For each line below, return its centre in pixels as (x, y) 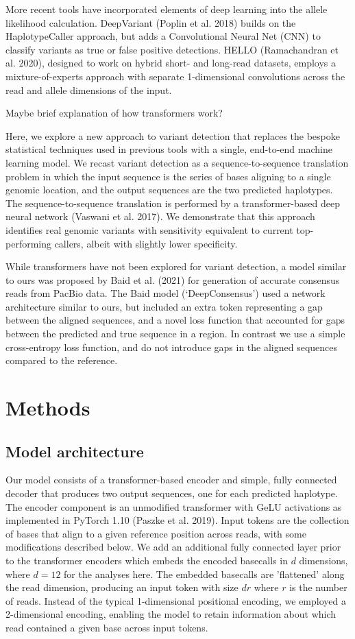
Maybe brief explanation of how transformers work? (114, 113)
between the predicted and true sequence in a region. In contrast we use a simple (175, 334)
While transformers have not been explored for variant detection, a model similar (176, 266)
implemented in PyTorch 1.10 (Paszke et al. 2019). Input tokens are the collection (177, 520)
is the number (318, 587)
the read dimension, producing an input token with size (122, 587)
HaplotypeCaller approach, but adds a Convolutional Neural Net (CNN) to (163, 36)
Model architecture (75, 451)
